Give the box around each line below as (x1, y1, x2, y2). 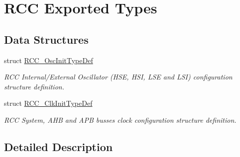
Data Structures (4, 31, 89, 47)
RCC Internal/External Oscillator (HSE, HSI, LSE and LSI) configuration (4, 72, 233, 82)
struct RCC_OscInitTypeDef (4, 55, 93, 65)
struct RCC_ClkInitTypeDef (4, 98, 93, 108)
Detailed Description (4, 139, 113, 154)
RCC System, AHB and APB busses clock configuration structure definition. (4, 114, 237, 125)
